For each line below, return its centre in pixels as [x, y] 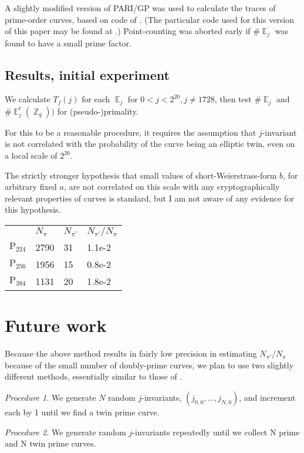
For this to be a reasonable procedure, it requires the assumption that [131, 132]
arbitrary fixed [31, 187]
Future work [56, 325]
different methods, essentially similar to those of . [94, 376]
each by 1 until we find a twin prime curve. [82, 412]
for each [96, 99]
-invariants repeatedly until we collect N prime [216, 432]
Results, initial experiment [87, 74]
